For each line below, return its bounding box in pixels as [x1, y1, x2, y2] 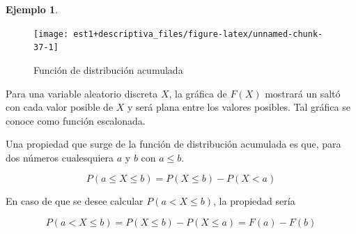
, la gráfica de [169, 86, 227, 100]
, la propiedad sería [213, 194, 295, 208]
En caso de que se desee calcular [6, 194, 144, 208]
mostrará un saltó [265, 86, 341, 100]
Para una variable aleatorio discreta [6, 86, 158, 100]
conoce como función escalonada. [6, 113, 146, 127]
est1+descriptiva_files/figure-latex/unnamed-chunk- [73, 29, 323, 39]
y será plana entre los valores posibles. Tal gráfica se [127, 100, 350, 114]
